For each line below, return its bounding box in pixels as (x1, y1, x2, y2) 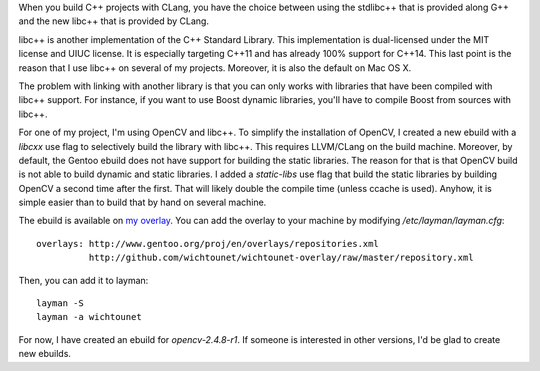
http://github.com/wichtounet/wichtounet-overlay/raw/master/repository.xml (88, 252, 474, 264)
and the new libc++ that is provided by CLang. (18, 15, 210, 27)
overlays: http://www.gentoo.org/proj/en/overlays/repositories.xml (36, 238, 379, 249)
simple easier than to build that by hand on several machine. (18, 196, 267, 209)
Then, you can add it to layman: (18, 274, 149, 286)
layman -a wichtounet (36, 311, 142, 323)
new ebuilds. (18, 348, 72, 360)
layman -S (36, 298, 84, 309)
